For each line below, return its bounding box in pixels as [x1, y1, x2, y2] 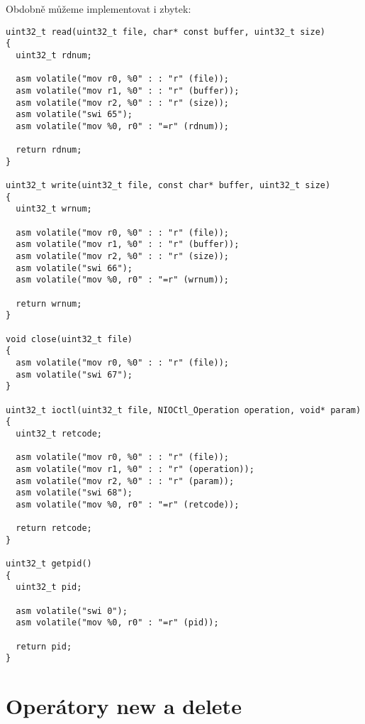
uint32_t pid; [16, 582, 82, 593]
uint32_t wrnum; [16, 204, 92, 214]
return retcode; [16, 523, 92, 534]
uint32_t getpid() [6, 559, 92, 569]
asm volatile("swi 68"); [16, 488, 133, 498]
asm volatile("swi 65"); [16, 109, 133, 120]
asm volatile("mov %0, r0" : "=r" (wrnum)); [16, 275, 229, 285]
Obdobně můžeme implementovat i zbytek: [6, 1, 191, 16]
